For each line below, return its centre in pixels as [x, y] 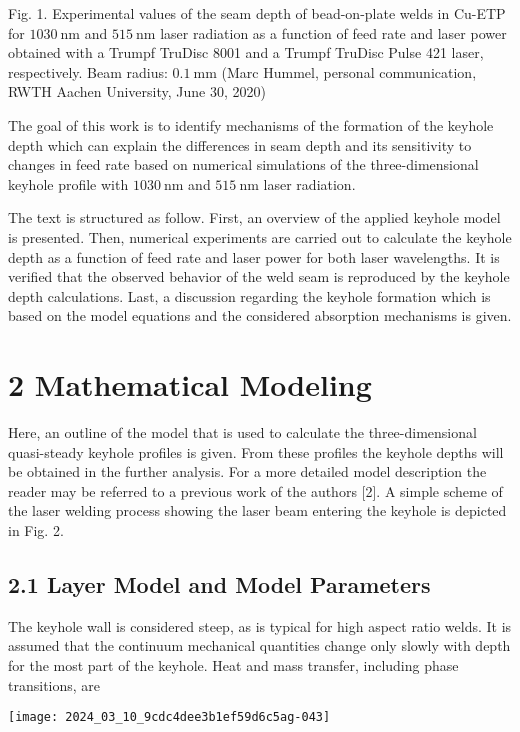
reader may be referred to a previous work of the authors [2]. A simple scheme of [255, 490]
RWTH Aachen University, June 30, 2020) [137, 91]
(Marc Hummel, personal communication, [349, 71]
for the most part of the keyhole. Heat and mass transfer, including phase [233, 664]
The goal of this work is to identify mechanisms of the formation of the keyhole [251, 124]
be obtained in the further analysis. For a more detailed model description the [247, 471]
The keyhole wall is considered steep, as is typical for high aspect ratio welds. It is [260, 625]
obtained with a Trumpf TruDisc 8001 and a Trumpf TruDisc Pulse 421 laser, [246, 52]
